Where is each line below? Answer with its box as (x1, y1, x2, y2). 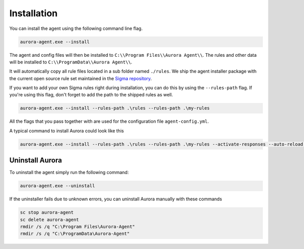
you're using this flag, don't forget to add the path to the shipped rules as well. (9, 92, 173, 98)
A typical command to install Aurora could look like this (9, 127, 124, 134)
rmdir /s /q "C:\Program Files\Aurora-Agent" (20, 224, 135, 230)
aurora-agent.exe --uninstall (20, 183, 95, 189)
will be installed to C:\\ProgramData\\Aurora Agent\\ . (9, 59, 133, 65)
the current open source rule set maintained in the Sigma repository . (9, 75, 152, 81)
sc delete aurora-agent (20, 217, 80, 223)
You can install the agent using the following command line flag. (9, 25, 143, 31)
